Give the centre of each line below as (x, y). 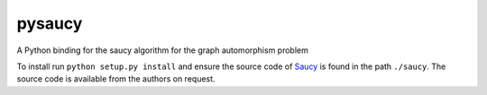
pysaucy (50, 23)
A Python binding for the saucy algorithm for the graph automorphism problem (162, 50)
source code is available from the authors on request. (116, 79)
